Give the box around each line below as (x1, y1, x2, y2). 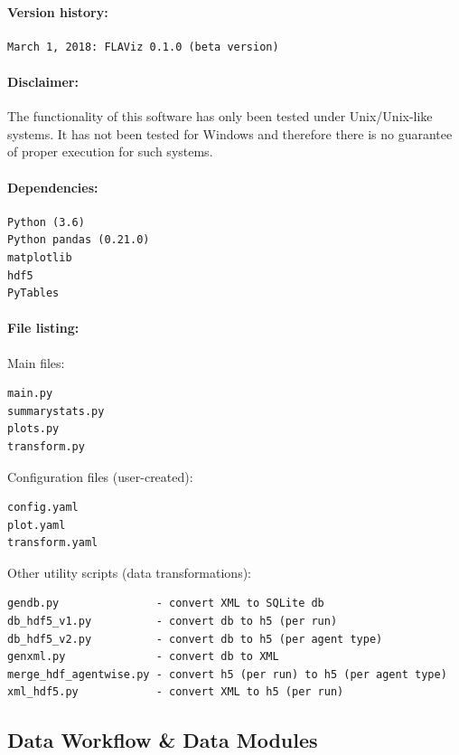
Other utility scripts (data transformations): (7, 562, 252, 581)
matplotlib (7, 250, 72, 264)
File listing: (7, 318, 80, 337)
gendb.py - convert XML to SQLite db (7, 597, 324, 610)
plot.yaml (7, 518, 66, 532)
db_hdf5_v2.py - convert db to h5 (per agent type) (7, 632, 383, 646)
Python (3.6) (7, 215, 85, 229)
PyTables (7, 287, 60, 300)
